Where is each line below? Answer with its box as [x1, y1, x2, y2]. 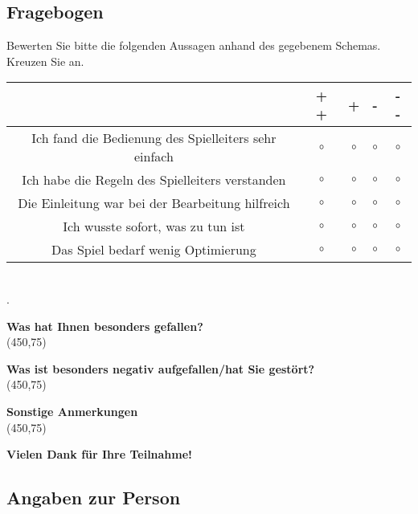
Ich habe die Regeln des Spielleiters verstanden [22, 170, 286, 190]
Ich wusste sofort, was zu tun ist [63, 217, 245, 236]
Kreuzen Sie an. [6, 52, 84, 69]
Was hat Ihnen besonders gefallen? [6, 317, 203, 334]
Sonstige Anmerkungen [6, 402, 138, 419]
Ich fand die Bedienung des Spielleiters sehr [31, 128, 277, 148]
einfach [133, 147, 174, 166]
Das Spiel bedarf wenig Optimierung [51, 240, 256, 259]
